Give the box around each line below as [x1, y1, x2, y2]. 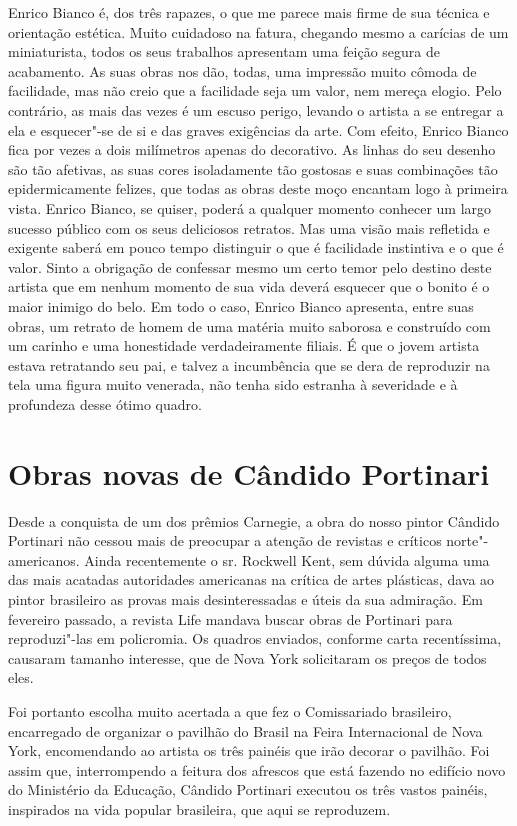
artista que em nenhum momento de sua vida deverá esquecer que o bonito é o [8, 276, 490, 297]
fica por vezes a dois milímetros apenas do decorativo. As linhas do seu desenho [8, 139, 496, 160]
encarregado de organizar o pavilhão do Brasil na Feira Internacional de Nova [8, 720, 483, 741]
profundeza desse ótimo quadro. [8, 393, 202, 414]
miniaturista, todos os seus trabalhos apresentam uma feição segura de [8, 41, 441, 62]
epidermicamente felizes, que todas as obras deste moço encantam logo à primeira [8, 178, 508, 199]
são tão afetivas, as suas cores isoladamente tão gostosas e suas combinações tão [8, 158, 498, 179]
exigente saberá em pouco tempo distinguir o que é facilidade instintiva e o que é [8, 237, 504, 258]
